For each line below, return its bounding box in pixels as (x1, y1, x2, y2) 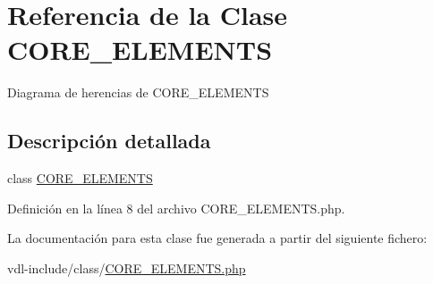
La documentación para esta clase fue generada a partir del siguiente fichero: (7, 229, 428, 247)
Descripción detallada (7, 127, 211, 155)
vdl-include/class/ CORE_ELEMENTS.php (7, 258, 246, 277)
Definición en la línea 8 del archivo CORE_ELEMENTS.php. (7, 198, 345, 217)
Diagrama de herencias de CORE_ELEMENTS (7, 83, 269, 102)
